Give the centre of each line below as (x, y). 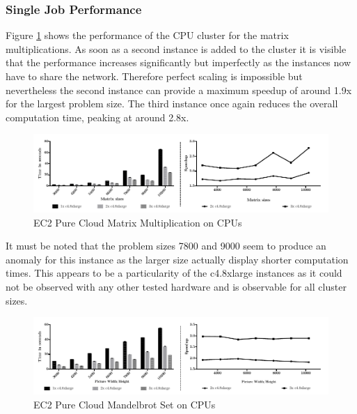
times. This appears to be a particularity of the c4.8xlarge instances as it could (174, 273)
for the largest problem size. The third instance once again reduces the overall (172, 103)
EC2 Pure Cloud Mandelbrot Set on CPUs (125, 404)
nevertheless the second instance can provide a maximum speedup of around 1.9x (179, 90)
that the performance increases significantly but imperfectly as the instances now (178, 62)
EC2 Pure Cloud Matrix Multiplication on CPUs (138, 222)
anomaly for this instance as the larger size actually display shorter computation (177, 259)
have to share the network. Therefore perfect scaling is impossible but (154, 76)
